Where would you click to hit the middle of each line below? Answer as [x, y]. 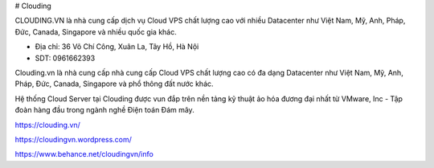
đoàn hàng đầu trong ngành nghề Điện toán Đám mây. [104, 110]
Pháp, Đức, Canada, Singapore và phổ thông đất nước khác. [114, 84]
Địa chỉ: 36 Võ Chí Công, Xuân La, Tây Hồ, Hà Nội [117, 47]
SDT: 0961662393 [65, 58]
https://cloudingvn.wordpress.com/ [74, 139]
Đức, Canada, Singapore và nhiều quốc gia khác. [96, 31]
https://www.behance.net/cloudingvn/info [84, 154]
